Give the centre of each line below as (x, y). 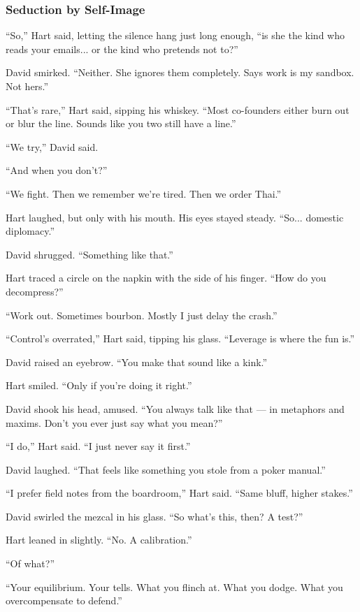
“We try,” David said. (52, 146)
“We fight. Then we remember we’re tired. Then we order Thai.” (144, 193)
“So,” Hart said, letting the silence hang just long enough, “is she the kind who (175, 35)
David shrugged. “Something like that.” (89, 254)
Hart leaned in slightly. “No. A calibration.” (99, 540)
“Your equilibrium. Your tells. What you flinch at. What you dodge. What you (174, 586)
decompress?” (35, 291)
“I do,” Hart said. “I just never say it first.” (98, 446)
